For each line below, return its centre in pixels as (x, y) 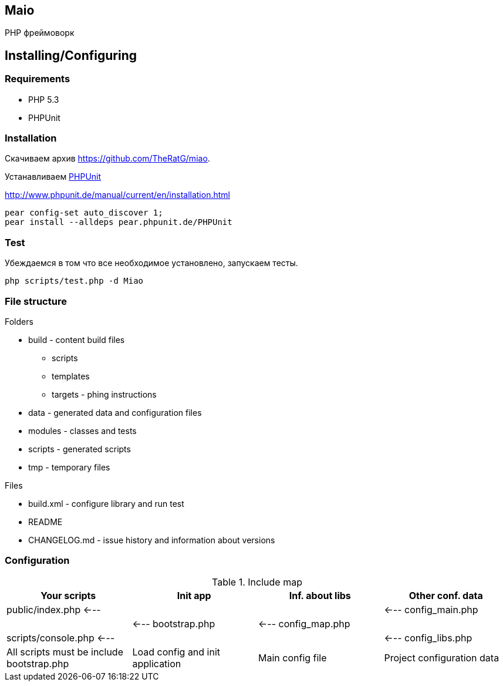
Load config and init (176, 652)
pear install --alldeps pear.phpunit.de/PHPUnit (119, 222)
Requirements (38, 79)
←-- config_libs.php (428, 638)
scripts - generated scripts (80, 449)
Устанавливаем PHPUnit (53, 177)
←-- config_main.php (431, 609)
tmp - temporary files (69, 467)
